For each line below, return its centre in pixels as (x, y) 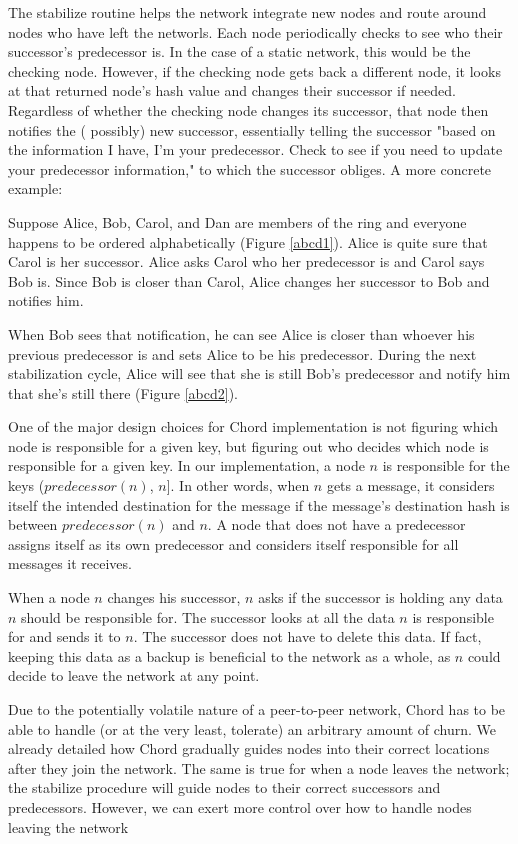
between (33, 524)
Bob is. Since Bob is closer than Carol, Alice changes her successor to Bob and (249, 280)
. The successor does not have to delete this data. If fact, (307, 636)
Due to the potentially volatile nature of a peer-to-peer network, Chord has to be (257, 709)
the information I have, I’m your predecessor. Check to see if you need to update (255, 149)
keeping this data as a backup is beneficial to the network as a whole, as (229, 655)
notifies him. (46, 300)
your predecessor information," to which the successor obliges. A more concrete (250, 168)
